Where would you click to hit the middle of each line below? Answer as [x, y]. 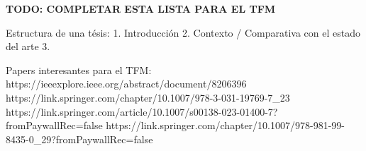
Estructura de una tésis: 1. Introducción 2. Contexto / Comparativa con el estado [183, 32]
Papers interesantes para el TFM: [79, 70]
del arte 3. [28, 46]
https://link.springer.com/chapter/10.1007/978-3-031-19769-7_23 [148, 97]
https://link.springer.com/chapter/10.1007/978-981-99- [225, 125]
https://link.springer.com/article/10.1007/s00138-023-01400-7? [142, 111]
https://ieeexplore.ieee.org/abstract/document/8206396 [126, 84]
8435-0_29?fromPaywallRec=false [79, 139]
